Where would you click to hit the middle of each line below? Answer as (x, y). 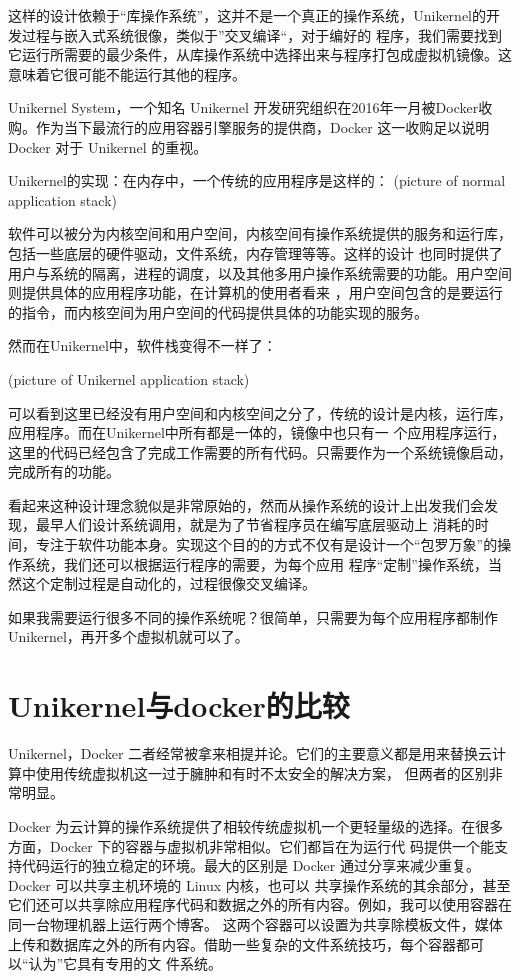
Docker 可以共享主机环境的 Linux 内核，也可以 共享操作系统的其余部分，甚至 (259, 884)
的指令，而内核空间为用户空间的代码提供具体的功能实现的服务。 (218, 311)
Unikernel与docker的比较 (179, 705)
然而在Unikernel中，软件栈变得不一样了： (142, 345)
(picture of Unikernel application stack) (129, 378)
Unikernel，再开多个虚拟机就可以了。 (128, 636)
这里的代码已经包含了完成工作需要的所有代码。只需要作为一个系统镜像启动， (260, 451)
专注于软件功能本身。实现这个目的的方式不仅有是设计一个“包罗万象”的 (266, 544)
